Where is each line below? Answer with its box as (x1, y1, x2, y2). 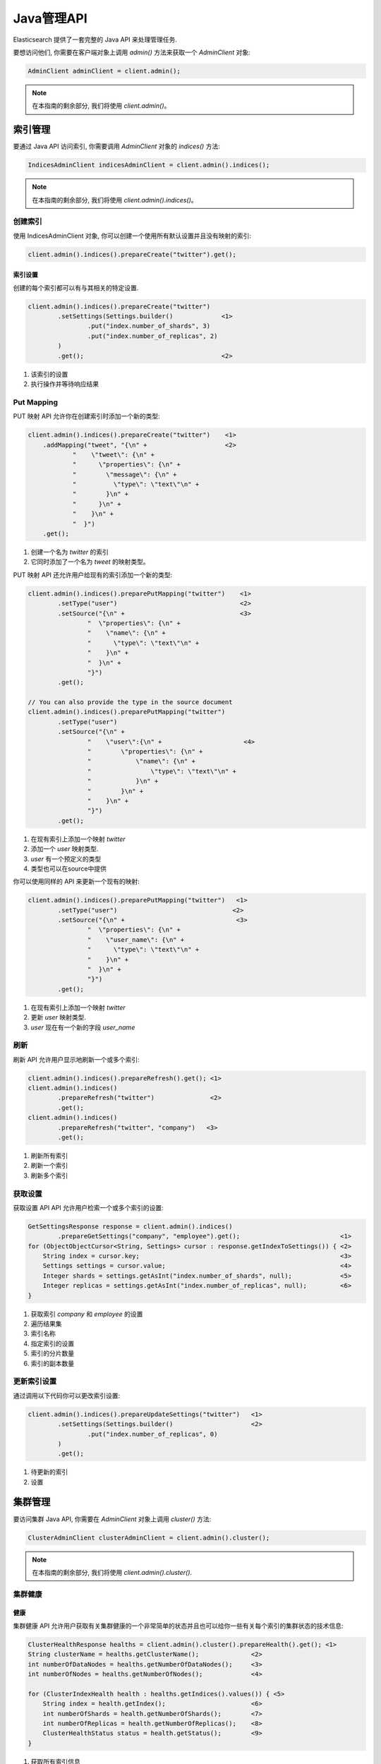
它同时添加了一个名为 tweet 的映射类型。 (30, 557, 150, 566)
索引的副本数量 (30, 1359, 74, 1367)
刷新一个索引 (30, 1161, 68, 1170)
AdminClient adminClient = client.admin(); (28, 67, 181, 75)
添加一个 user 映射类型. (30, 845, 99, 853)
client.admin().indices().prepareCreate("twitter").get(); (28, 250, 236, 258)
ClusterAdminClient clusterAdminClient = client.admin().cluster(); (28, 1533, 270, 1542)
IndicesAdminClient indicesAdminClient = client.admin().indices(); (28, 161, 270, 169)
